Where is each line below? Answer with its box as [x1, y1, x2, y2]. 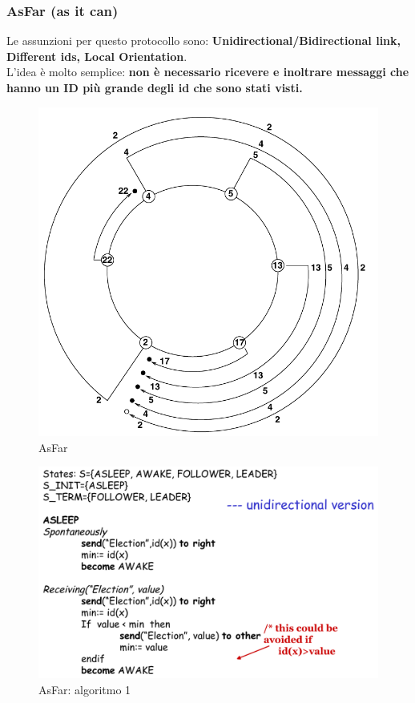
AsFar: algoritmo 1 [38, 681, 131, 697]
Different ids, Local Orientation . [6, 47, 187, 64]
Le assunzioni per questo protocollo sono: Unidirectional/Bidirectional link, [6, 32, 401, 49]
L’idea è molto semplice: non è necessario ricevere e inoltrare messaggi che [6, 63, 409, 80]
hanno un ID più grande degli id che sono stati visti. [6, 79, 303, 95]
